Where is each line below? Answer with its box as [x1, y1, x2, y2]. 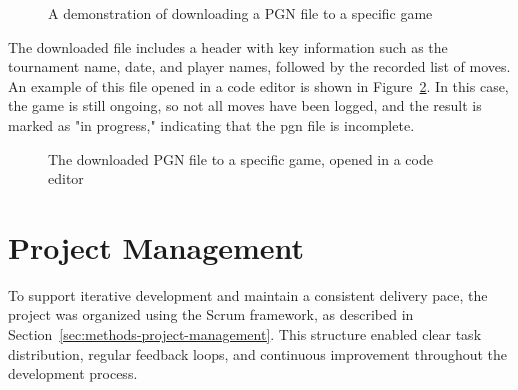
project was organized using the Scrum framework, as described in [8, 304, 414, 325]
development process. [8, 363, 138, 384]
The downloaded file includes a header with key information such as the [8, 36, 448, 57]
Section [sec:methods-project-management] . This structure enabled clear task [8, 324, 482, 345]
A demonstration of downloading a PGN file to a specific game [48, 3, 433, 23]
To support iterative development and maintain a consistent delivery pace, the [8, 284, 488, 305]
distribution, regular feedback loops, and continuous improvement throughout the [8, 343, 508, 364]
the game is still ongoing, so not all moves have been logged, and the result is [8, 95, 482, 116]
